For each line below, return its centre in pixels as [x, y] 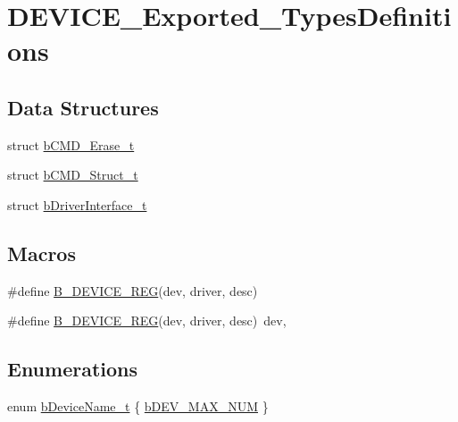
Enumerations [73, 369]
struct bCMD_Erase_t [71, 144]
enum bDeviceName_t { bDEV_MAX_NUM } [138, 406]
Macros [42, 253]
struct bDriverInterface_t [77, 204]
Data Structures [83, 107]
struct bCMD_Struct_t [73, 175]
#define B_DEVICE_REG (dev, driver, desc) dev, [147, 321]
